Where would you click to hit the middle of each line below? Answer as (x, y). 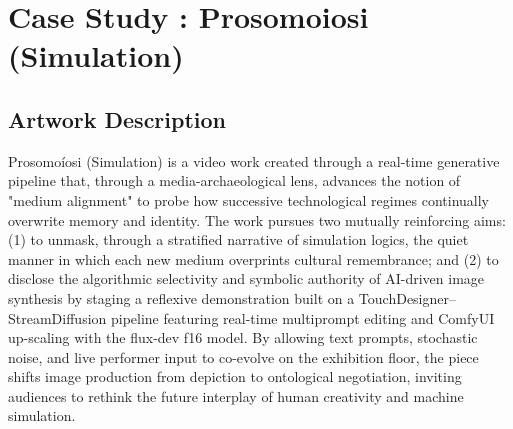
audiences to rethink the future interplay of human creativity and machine (236, 395)
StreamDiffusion (57, 317)
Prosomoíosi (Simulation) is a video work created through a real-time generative (254, 160)
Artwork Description (117, 118)
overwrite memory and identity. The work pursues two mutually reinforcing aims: (257, 219)
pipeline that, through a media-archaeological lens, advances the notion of (234, 180)
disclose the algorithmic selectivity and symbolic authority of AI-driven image (246, 278)
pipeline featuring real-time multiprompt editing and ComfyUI (302, 317)
